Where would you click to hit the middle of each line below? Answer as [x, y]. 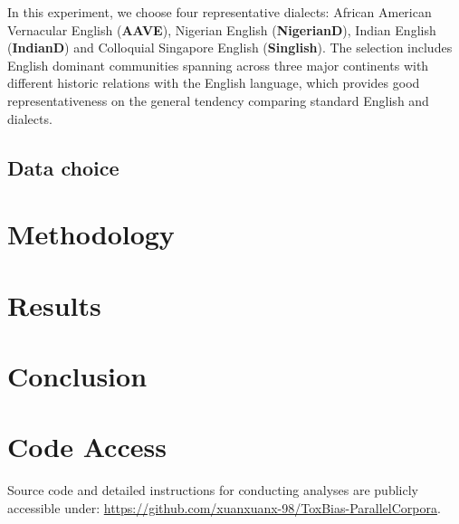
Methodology [91, 234]
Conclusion [77, 375]
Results [54, 305]
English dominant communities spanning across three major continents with [218, 65]
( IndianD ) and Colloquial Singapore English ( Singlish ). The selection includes [230, 48]
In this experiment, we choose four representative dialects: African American [220, 12]
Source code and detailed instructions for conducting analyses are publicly [213, 490]
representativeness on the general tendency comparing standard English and [218, 100]
